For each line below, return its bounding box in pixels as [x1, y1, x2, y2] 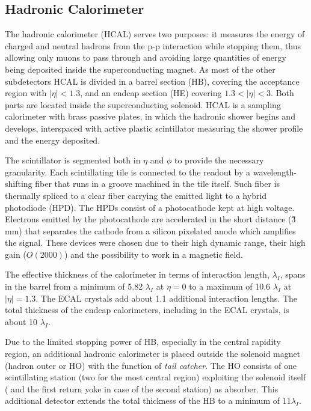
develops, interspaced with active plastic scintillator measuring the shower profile [5, 121, 303, 134]
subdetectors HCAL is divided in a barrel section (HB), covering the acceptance [5, 75, 300, 87]
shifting [5, 177, 32, 190]
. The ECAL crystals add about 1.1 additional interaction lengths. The [35, 291, 298, 304]
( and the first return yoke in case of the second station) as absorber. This [5, 382, 279, 395]
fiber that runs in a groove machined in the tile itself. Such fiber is [35, 177, 280, 190]
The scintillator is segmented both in [5, 154, 141, 166]
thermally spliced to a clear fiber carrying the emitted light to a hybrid [5, 189, 267, 201]
